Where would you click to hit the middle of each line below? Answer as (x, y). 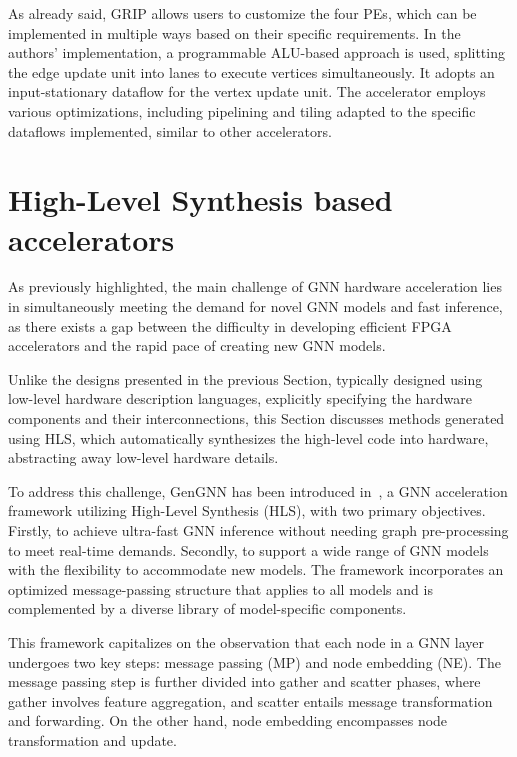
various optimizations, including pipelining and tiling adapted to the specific (242, 110)
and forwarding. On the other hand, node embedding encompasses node (228, 720)
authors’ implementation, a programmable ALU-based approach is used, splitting (256, 52)
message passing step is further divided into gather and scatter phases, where (244, 681)
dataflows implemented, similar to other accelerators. (170, 130)
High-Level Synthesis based (200, 199)
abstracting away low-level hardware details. (143, 457)
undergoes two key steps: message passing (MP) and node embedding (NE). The (254, 661)
